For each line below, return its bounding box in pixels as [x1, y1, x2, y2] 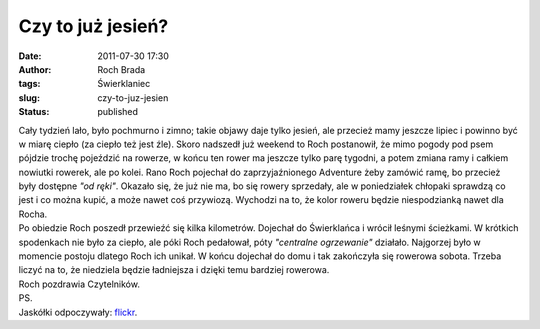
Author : [18, 63, 52, 75]
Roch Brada [97, 63, 146, 75]
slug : [18, 91, 40, 104]
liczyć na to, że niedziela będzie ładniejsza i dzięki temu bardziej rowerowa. [18, 264, 330, 276]
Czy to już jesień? [18, 15, 169, 37]
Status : [18, 106, 50, 118]
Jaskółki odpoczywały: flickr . [18, 306, 138, 318]
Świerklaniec [97, 78, 151, 90]
